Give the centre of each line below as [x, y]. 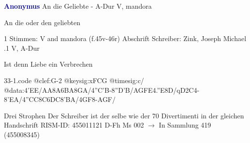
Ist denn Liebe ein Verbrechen [48, 64]
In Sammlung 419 [185, 125]
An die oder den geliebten [42, 22]
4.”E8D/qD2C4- [176, 90]
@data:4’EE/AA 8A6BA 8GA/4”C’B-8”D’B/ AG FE [78, 90]
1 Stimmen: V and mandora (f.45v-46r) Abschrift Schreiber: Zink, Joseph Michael [125, 38]
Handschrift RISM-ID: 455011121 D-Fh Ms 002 [74, 125]
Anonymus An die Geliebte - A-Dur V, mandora [78, 6]
